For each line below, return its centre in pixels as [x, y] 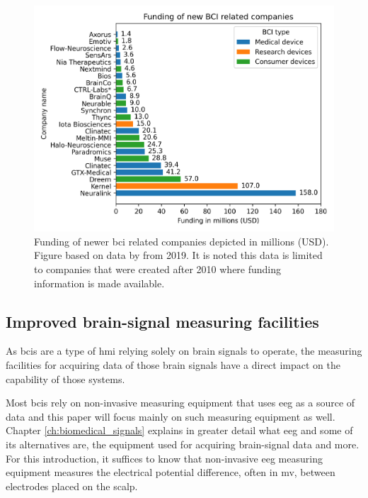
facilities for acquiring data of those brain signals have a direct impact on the [173, 365]
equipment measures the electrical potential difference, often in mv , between [171, 472]
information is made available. [99, 283]
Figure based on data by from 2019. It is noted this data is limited [178, 255]
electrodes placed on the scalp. [72, 486]
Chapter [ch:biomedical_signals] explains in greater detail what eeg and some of [179, 430]
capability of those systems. [65, 378]
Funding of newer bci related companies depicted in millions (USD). [182, 241]
